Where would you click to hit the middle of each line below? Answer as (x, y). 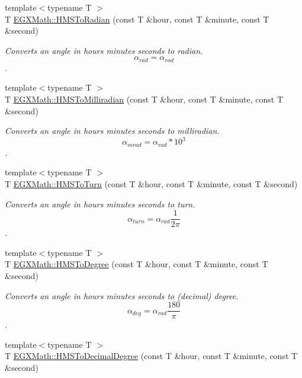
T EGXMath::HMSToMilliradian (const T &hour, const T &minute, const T (144, 99)
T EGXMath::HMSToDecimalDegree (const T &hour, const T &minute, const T (151, 356)
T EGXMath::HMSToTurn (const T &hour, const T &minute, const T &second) (151, 183)
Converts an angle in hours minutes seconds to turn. (100, 204)
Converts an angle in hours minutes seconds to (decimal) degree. (122, 295)
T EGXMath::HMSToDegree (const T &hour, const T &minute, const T (136, 264)
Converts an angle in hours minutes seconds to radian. (104, 50)
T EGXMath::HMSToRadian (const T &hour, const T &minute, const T (137, 19)
